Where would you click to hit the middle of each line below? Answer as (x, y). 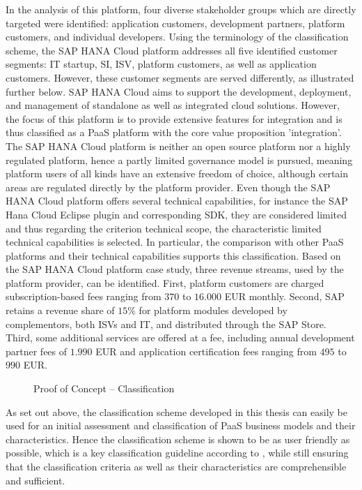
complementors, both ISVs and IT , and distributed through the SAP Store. (166, 324)
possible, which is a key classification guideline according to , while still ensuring (177, 453)
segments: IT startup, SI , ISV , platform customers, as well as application (161, 64)
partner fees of (37, 351)
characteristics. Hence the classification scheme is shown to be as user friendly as (178, 439)
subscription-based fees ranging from (84, 296)
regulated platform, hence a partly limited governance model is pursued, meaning (179, 159)
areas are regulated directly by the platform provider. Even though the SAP (168, 187)
